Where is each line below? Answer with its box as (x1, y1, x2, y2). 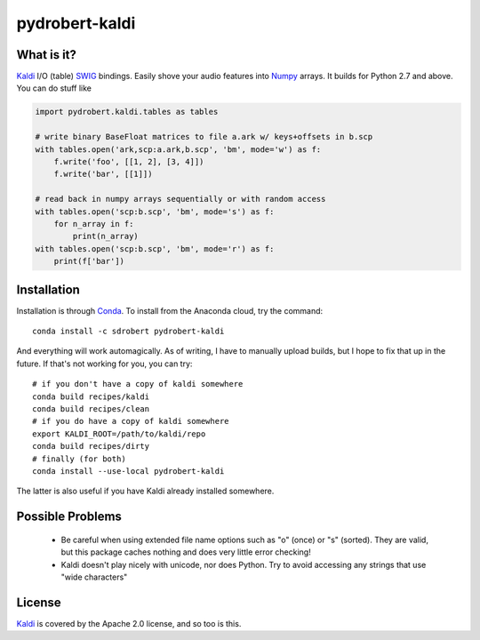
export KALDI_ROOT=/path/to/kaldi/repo (32, 428, 206, 439)
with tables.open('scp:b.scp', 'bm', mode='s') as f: (35, 206, 275, 217)
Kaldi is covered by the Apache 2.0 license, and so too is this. (16, 618, 242, 628)
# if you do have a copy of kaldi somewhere (32, 416, 230, 427)
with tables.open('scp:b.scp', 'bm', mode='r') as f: (35, 244, 275, 253)
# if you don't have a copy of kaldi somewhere (32, 379, 244, 389)
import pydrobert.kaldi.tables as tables (35, 107, 219, 117)
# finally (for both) (32, 453, 126, 464)
